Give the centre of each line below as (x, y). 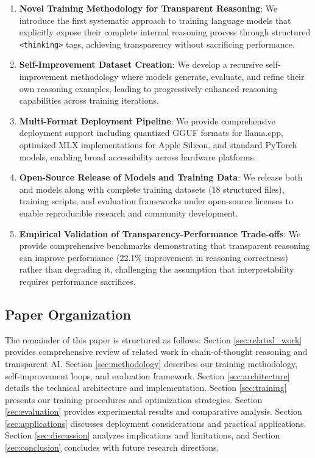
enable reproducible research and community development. (129, 213)
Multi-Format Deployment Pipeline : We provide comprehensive (147, 120)
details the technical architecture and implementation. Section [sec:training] (146, 388)
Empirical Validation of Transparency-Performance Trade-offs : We (160, 233)
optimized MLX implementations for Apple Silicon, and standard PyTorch (158, 145)
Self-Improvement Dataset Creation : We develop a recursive (141, 64)
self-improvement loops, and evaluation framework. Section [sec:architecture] (147, 375)
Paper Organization (68, 314)
